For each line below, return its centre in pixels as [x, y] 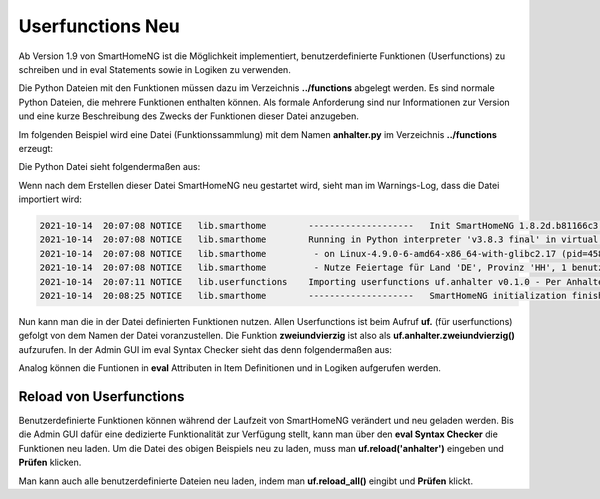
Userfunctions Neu [99, 26]
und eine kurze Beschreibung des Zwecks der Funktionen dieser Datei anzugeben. [188, 116]
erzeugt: [36, 148]
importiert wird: [50, 199]
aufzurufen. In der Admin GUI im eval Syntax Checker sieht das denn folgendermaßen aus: [205, 349]
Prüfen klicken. [50, 462]
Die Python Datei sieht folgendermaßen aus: [109, 167]
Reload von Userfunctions [101, 396]
